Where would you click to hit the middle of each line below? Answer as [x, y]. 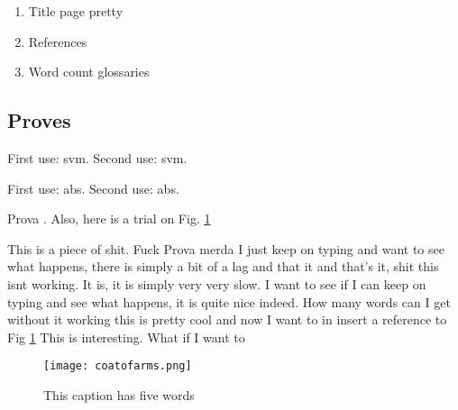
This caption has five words [119, 394]
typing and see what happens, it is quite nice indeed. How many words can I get [229, 301]
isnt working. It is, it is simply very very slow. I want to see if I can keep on [217, 283]
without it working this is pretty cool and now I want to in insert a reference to [227, 319]
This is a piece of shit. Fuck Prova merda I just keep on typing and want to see [226, 248]
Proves [39, 120]
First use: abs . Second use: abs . [93, 188]
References [58, 41]
